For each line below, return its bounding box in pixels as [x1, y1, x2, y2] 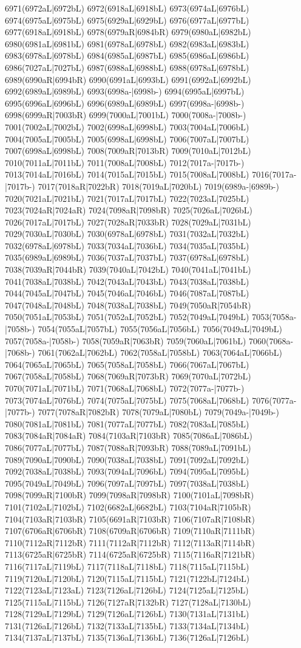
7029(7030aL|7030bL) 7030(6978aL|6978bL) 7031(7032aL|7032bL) [5, 227, 249, 240]
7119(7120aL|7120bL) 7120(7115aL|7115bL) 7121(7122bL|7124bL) [5, 572, 250, 584]
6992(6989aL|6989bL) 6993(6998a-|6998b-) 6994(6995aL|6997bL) [5, 85, 245, 98]
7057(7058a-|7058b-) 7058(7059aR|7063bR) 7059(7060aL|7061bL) [5, 334, 246, 347]
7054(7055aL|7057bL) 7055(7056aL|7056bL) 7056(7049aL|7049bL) [38, 322, 282, 335]
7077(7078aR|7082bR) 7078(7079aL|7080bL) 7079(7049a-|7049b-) [38, 406, 279, 418]
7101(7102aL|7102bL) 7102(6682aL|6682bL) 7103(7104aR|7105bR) [5, 500, 251, 513]
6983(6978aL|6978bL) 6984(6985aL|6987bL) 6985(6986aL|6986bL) [5, 49, 249, 62]
